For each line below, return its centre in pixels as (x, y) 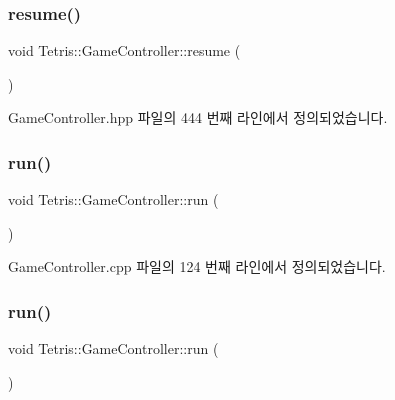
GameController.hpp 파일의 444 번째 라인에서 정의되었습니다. (198, 117)
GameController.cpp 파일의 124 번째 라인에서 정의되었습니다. (197, 266)
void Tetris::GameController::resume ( (124, 50)
